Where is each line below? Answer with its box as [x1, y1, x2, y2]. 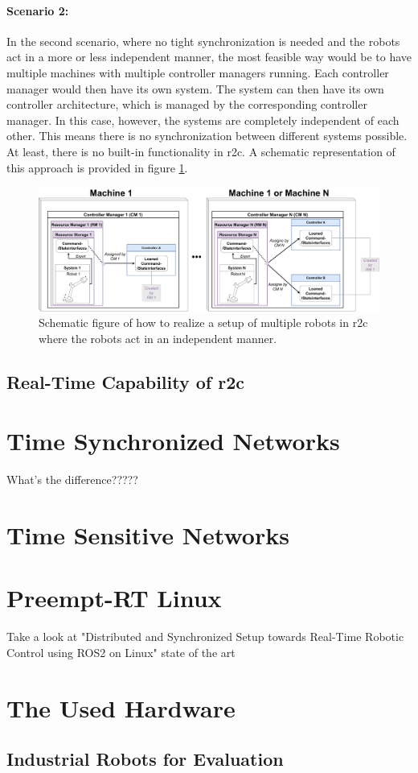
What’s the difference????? [6, 471, 138, 488]
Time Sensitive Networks [6, 519, 289, 552]
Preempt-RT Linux [6, 581, 222, 614]
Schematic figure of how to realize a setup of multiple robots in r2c [39, 314, 368, 331]
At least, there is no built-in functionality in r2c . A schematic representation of [6, 143, 395, 159]
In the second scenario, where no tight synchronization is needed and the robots [6, 32, 400, 49]
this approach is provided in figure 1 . [6, 159, 188, 176]
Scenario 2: [6, 2, 69, 19]
